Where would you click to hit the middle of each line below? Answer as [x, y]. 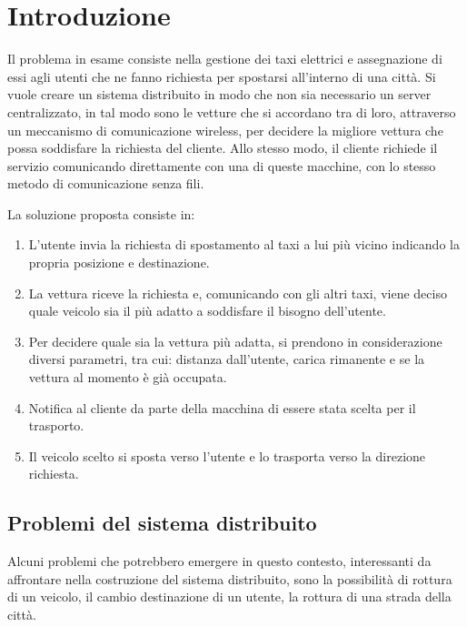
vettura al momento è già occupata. [128, 377]
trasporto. [56, 425]
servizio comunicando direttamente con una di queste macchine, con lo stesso [222, 165]
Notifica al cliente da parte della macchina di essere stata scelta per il [222, 407]
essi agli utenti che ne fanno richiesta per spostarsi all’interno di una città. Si [222, 76]
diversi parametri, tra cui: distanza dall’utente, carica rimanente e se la [227, 359]
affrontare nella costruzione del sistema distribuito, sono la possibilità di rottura [230, 578]
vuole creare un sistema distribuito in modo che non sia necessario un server [219, 94]
